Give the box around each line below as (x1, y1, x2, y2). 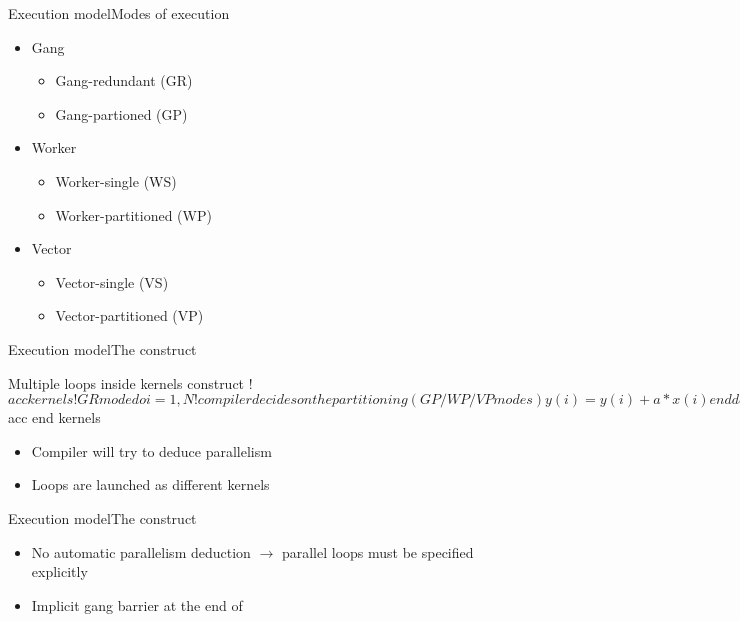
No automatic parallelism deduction (31, 541, 251, 562)
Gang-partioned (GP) (55, 103, 188, 124)
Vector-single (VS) (55, 271, 169, 292)
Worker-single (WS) (55, 170, 177, 191)
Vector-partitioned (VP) (55, 305, 204, 326)
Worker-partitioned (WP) (55, 204, 212, 225)
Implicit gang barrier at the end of (31, 594, 243, 615)
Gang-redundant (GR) (55, 70, 193, 91)
